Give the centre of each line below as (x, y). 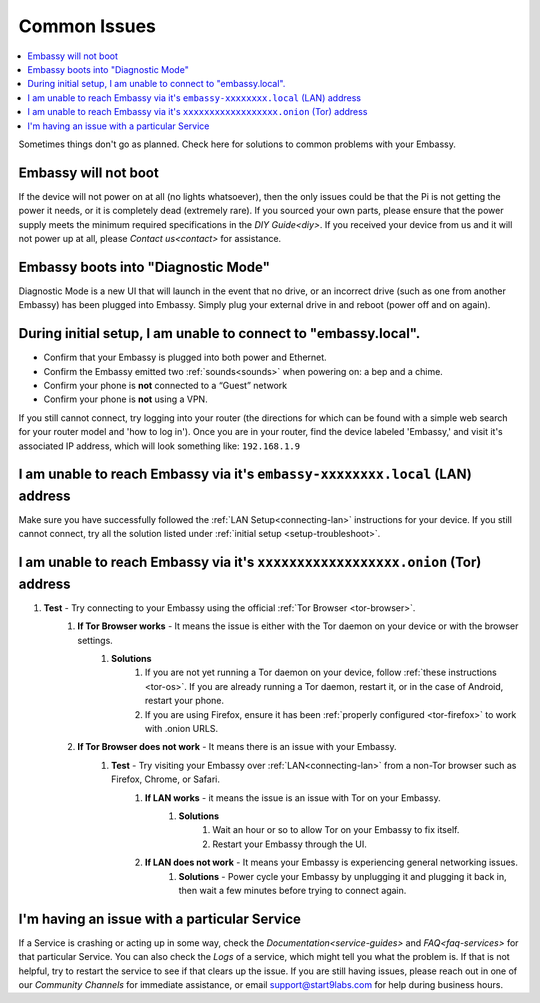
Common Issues (87, 26)
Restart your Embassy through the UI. (289, 844)
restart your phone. (185, 701)
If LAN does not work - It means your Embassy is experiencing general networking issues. (332, 862)
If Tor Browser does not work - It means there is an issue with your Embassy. (237, 747)
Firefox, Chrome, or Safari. (165, 779)
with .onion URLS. (182, 729)
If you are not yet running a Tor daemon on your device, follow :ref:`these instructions (321, 672)
